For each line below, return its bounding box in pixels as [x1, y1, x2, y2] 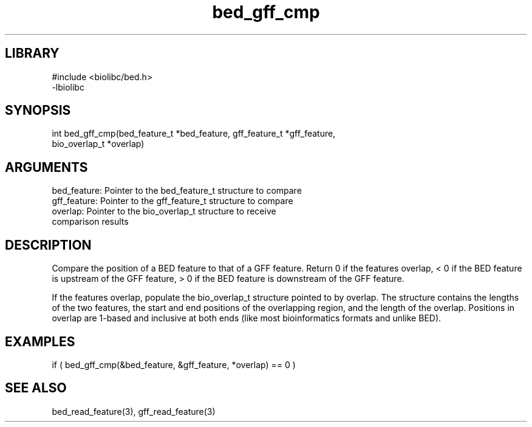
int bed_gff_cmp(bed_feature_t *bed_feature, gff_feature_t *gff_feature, [52, 128, 336, 139]
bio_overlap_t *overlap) [52, 138, 145, 149]
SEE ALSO [5, 380, 67, 396]
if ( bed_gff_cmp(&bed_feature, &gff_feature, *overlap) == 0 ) [52, 359, 296, 370]
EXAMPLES [5, 333, 75, 349]
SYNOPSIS [5, 103, 71, 118]
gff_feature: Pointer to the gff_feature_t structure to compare [52, 196, 293, 207]
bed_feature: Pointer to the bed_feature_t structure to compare [52, 185, 302, 196]
